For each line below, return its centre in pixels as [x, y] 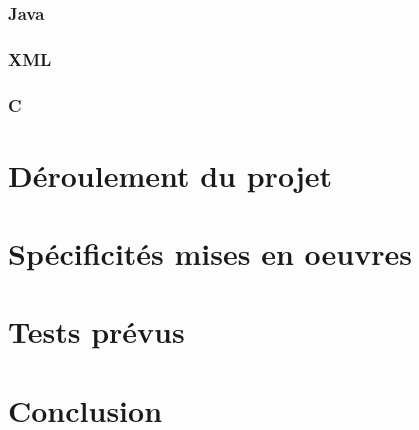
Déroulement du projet [170, 174]
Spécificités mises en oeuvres [210, 253]
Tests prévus [96, 331]
